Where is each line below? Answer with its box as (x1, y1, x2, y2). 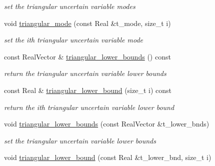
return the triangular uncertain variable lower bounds (4, 68, 166, 78)
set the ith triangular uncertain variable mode (4, 34, 143, 45)
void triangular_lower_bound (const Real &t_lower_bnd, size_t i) (4, 152, 211, 162)
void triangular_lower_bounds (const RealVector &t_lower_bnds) (4, 118, 209, 129)
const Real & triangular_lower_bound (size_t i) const (4, 84, 172, 95)
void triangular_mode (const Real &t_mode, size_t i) (4, 17, 171, 28)
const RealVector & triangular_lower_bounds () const (4, 51, 171, 61)
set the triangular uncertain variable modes (4, 1, 135, 11)
